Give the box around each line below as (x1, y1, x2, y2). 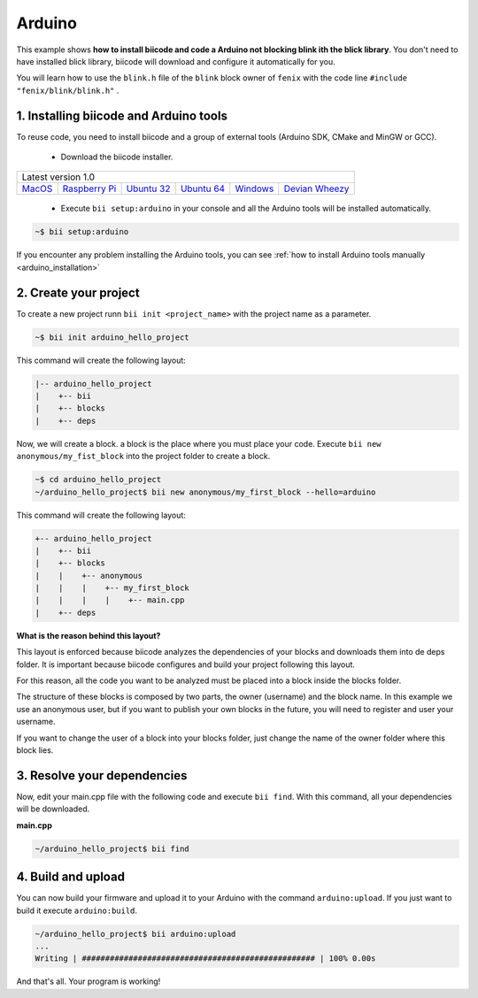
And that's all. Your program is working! (16, 976, 161, 986)
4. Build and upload (16, 870, 126, 885)
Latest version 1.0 (21, 171, 96, 183)
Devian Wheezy (283, 182, 350, 195)
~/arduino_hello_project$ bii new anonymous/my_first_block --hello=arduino (35, 487, 376, 497)
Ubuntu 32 (126, 182, 171, 195)
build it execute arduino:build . (16, 905, 137, 916)
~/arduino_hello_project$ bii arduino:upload (35, 929, 236, 939)
